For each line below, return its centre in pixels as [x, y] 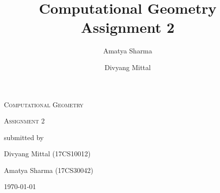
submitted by [24, 137]
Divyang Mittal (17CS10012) [47, 154]
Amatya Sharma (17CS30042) [49, 170]
